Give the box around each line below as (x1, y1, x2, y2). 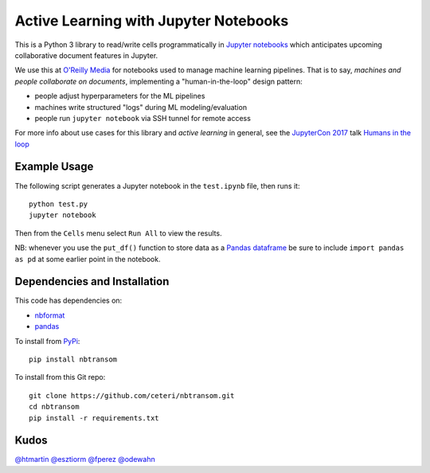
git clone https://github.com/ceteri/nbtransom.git (29, 391, 235, 400)
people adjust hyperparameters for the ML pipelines (34, 92, 205, 101)
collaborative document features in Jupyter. (14, 50, 158, 60)
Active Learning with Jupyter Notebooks (14, 12, 289, 29)
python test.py (29, 199, 88, 209)
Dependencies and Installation (14, 275, 170, 288)
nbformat (34, 311, 65, 320)
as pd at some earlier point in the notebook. (14, 254, 161, 264)
